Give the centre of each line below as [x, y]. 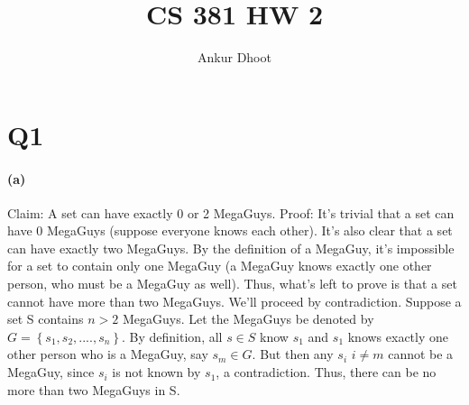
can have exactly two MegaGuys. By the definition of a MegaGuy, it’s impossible [231, 248]
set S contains [46, 319]
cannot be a [421, 354]
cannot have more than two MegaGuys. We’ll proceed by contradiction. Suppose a [234, 301]
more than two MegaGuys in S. [94, 389]
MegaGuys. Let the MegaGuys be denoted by [248, 319]
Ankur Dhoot [234, 57]
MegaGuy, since [51, 372]
